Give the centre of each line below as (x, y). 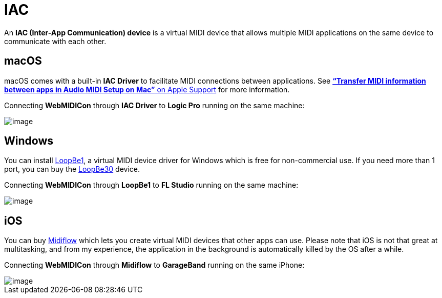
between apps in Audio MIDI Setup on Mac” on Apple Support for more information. (147, 89)
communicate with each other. (55, 41)
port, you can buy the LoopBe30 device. (72, 169)
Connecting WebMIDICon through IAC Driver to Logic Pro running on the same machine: (154, 105)
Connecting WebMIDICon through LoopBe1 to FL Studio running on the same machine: (151, 185)
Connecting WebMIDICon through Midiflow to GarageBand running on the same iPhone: (154, 265)
